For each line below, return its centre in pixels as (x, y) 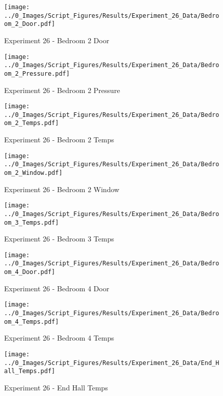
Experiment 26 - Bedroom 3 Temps (59, 239)
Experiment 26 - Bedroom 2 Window (62, 189)
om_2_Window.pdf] (33, 173)
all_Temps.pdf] (30, 371)
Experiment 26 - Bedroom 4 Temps (59, 338)
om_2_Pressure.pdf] (37, 73)
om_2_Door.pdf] (30, 24)
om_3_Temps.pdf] (32, 222)
